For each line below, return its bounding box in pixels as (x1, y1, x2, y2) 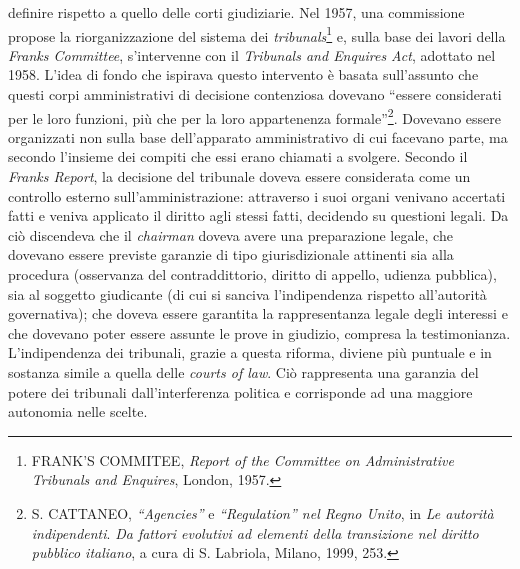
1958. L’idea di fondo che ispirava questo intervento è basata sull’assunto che (8, 64, 479, 85)
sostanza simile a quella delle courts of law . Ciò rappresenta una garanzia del (8, 362, 479, 382)
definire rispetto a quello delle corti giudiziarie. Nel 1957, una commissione (8, 2, 465, 22)
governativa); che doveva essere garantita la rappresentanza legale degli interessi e (8, 303, 508, 324)
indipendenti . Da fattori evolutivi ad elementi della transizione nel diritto (31, 522, 479, 543)
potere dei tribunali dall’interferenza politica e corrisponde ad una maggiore (8, 381, 473, 402)
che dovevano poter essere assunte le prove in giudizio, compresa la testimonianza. (8, 322, 511, 343)
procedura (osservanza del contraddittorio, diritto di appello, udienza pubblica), (8, 264, 497, 285)
